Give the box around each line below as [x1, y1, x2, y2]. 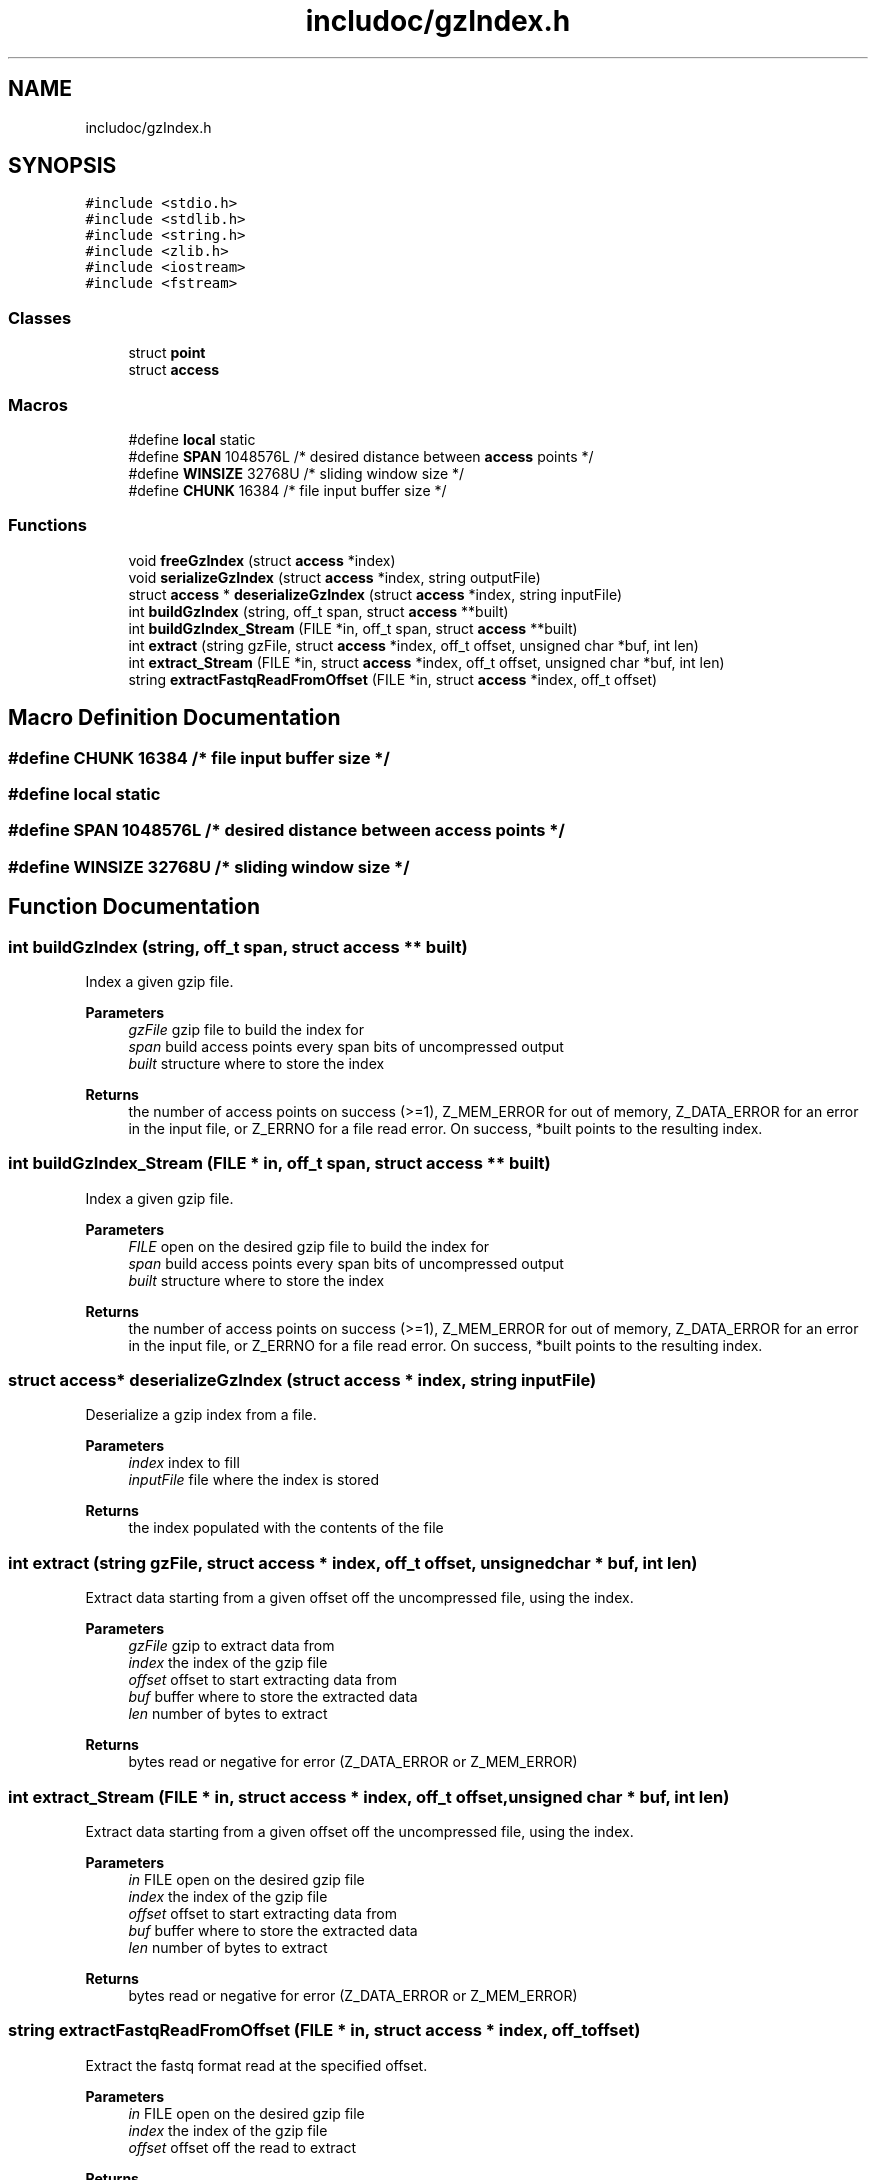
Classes [8, 307, 72, 328]
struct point [128, 344, 206, 362]
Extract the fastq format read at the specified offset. [85, 2056, 428, 2074]
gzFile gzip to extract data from [128, 1637, 335, 1655]
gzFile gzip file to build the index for [128, 1020, 365, 1038]
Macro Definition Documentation [8, 705, 341, 731]
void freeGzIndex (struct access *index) [128, 551, 396, 569]
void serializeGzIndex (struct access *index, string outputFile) [128, 568, 541, 586]
